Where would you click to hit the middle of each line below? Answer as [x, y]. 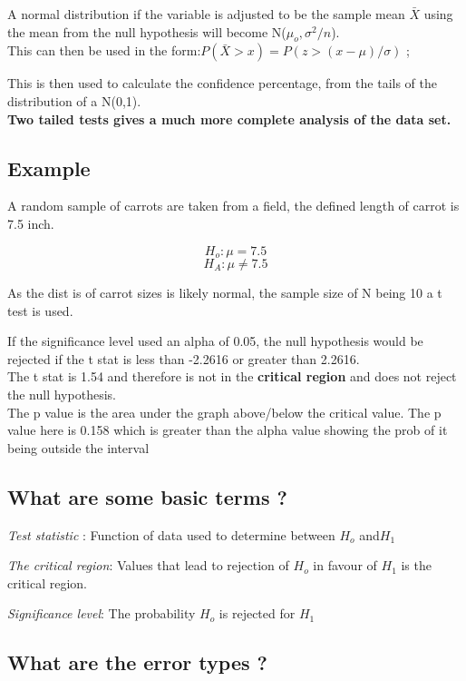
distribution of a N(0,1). [74, 100]
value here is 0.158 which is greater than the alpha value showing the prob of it [228, 430]
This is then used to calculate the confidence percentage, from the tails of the [223, 83]
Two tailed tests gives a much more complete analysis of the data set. [229, 118]
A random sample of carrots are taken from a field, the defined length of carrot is [233, 206]
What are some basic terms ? [147, 496]
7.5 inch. [31, 223]
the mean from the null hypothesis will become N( [147, 31]
